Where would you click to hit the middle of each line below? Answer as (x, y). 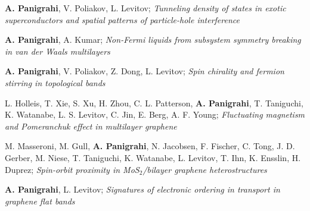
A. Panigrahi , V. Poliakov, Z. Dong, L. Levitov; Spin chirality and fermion (145, 71)
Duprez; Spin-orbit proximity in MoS (72, 169)
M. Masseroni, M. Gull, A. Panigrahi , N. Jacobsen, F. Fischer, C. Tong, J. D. (150, 146)
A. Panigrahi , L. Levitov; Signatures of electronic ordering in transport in (142, 189)
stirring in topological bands (55, 82)
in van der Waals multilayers (58, 51)
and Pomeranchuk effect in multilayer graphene (91, 126)
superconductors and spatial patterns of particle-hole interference (122, 19)
